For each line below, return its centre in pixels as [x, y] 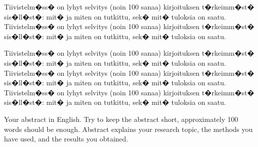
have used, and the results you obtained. [66, 139]
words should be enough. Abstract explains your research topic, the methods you [128, 129]
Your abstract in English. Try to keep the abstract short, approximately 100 [121, 119]
